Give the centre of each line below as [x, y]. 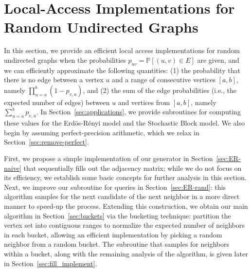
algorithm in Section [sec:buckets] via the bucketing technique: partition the [117, 215]
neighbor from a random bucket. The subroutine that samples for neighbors [117, 244]
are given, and [218, 60]
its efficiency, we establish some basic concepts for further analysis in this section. [125, 177]
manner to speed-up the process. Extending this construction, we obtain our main [126, 206]
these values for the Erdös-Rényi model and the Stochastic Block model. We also [124, 123]
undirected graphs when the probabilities [65, 60]
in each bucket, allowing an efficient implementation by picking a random [113, 234]
